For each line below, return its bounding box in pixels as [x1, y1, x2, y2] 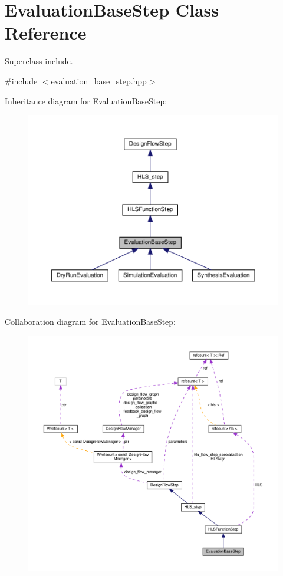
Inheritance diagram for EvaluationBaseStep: [5, 94, 167, 107]
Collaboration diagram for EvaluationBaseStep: [5, 315, 176, 327]
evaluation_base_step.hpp [51, 74, 147, 87]
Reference [5, 21, 87, 45]
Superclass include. [5, 55, 73, 67]
